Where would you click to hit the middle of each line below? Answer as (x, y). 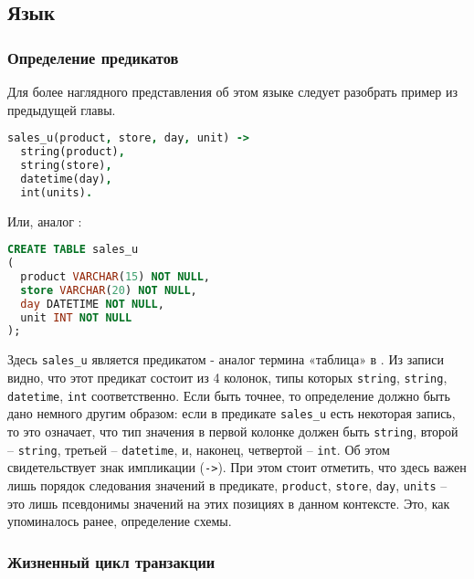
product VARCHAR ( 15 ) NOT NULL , (116, 276)
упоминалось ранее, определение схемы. (120, 521)
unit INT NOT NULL (76, 317)
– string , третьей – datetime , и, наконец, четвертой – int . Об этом (199, 449)
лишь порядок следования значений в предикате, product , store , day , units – (227, 484)
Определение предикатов (93, 57)
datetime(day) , (66, 179)
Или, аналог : (45, 221)
